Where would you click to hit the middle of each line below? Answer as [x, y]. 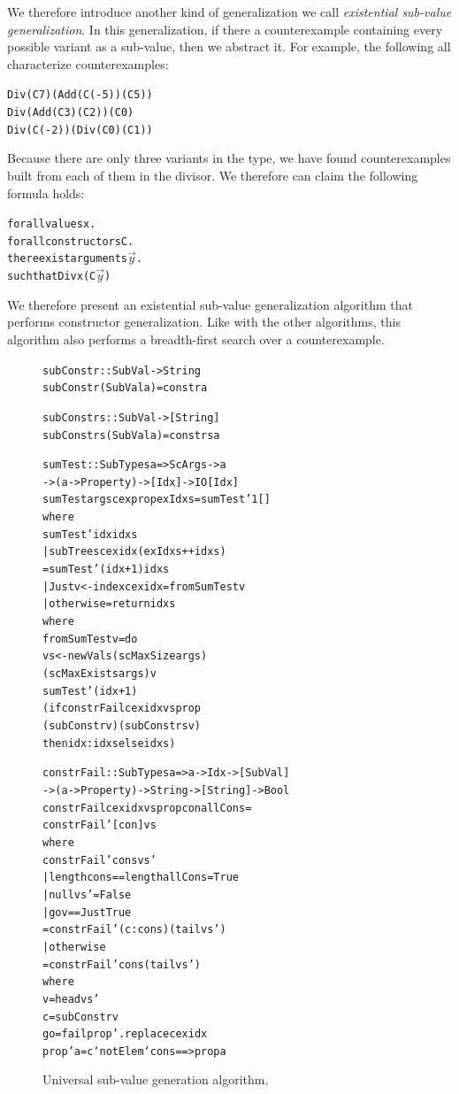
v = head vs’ [71, 999]
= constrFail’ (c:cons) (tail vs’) [134, 930]
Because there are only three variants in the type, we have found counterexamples [229, 158]
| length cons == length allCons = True [141, 878]
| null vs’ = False [87, 894]
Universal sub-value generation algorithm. [156, 1079]
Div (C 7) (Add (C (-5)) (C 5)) [80, 95]
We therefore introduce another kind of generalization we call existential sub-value [229, 12]
